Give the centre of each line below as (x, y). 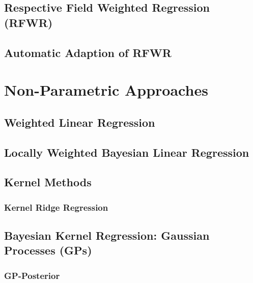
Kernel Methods (48, 182)
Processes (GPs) (48, 250)
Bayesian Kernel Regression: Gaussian (107, 235)
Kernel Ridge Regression (56, 207)
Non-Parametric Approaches (106, 90)
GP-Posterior (32, 275)
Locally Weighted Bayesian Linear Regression (127, 152)
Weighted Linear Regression (80, 122)
